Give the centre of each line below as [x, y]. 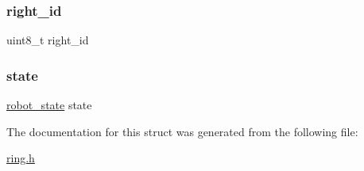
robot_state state [49, 105]
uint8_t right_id [48, 40]
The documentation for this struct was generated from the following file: [182, 131]
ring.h [21, 158]
